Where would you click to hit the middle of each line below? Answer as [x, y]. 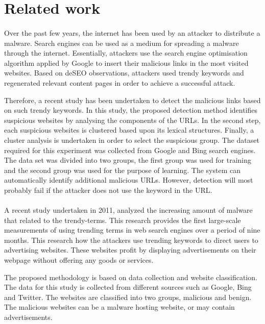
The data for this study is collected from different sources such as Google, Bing [128, 287]
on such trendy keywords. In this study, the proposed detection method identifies [131, 110]
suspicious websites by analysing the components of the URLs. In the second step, [132, 120]
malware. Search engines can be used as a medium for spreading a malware [122, 43]
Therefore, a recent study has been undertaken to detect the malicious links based [132, 100]
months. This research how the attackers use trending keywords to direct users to [131, 240]
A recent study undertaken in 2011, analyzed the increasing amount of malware [128, 210]
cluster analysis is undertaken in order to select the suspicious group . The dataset [132, 140]
